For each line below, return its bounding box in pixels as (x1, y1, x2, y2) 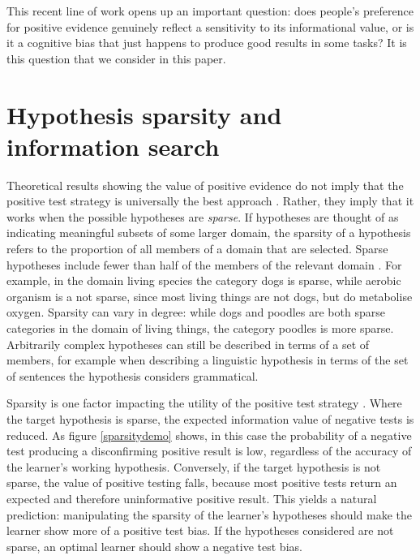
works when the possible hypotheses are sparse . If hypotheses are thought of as (6, 208, 399, 225)
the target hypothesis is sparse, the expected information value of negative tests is (6, 411, 414, 427)
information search (6, 129, 220, 162)
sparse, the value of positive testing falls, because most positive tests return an (6, 474, 397, 491)
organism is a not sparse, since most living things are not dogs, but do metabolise (6, 287, 413, 304)
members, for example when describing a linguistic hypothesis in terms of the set (6, 351, 409, 368)
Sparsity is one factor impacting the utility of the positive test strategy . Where (6, 394, 402, 411)
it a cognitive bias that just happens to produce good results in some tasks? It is (6, 34, 407, 51)
